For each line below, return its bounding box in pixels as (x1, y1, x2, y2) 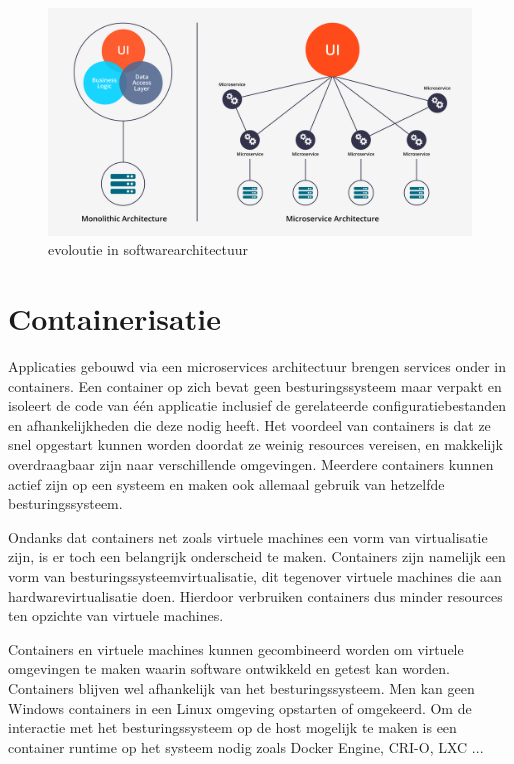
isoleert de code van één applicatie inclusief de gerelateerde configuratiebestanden (8, 395, 507, 416)
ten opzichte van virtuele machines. (8, 605, 224, 626)
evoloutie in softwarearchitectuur (48, 239, 249, 260)
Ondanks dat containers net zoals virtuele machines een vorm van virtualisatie (8, 526, 488, 547)
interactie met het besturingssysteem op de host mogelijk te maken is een (8, 717, 457, 738)
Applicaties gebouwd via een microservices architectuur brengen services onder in (8, 356, 507, 377)
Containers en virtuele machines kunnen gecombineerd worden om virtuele (8, 638, 464, 659)
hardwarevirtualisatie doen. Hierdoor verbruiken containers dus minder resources (8, 585, 503, 606)
